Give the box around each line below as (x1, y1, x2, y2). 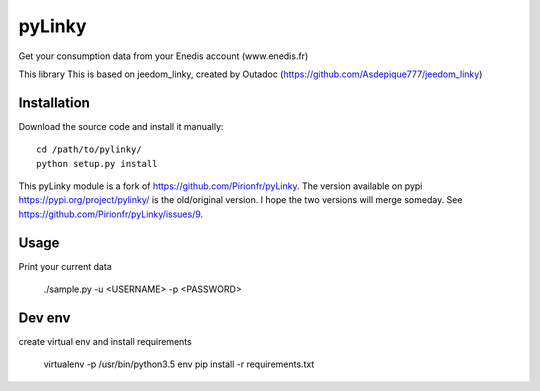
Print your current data (18, 260, 112, 272)
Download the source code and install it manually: (18, 120, 224, 132)
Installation (18, 94, 90, 111)
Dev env (18, 309, 71, 326)
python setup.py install (36, 158, 158, 169)
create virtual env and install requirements (18, 336, 192, 347)
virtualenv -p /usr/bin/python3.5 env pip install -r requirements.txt (43, 358, 315, 370)
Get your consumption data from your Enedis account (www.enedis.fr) (18, 50, 309, 62)
